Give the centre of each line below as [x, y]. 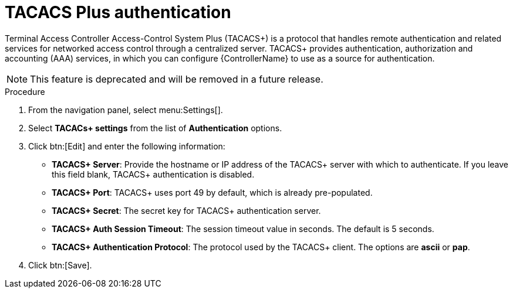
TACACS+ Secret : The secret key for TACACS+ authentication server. [186, 210]
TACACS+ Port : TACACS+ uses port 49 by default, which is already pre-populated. [212, 192]
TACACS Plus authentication [118, 12]
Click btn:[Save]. [60, 265]
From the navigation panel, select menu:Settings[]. [126, 110]
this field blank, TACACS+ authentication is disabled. [153, 174]
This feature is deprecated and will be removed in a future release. [177, 79]
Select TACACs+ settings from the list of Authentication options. [155, 128]
